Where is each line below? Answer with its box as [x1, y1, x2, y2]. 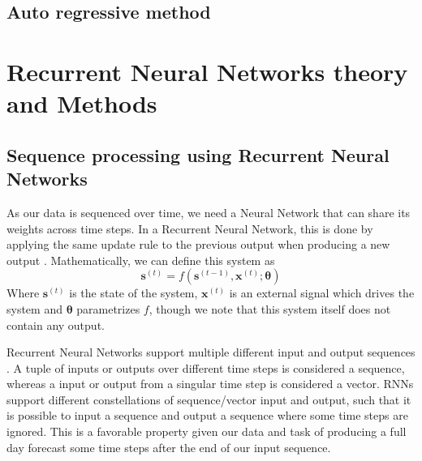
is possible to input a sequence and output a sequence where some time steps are [6, 407, 408, 424]
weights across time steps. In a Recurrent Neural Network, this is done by [6, 220, 373, 237]
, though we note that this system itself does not [149, 300, 391, 317]
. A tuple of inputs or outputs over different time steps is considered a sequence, [6, 359, 405, 376]
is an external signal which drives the [229, 284, 415, 301]
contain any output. [6, 316, 105, 333]
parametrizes [76, 300, 140, 317]
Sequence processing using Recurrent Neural [6, 142, 390, 167]
